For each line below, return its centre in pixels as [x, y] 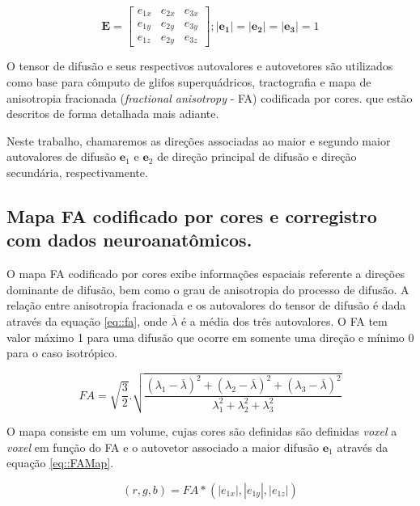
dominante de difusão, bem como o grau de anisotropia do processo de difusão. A [208, 289]
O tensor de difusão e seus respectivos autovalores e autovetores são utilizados [200, 66]
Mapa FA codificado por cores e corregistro [192, 216]
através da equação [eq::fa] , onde [87, 321]
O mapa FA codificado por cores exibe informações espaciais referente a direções [206, 274]
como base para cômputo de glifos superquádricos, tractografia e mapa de [189, 82]
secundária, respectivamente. [77, 173]
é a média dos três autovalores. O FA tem [284, 321]
